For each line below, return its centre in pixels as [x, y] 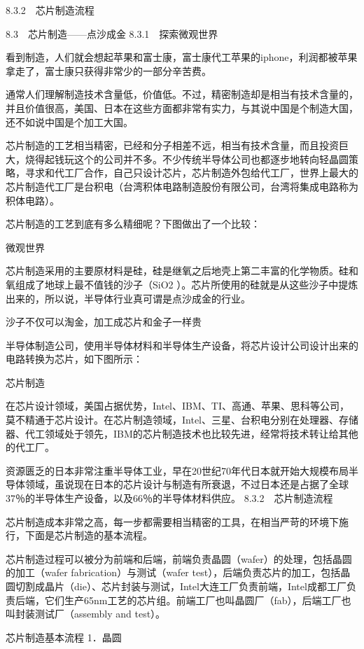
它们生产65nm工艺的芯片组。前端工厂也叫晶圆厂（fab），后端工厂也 [198, 600]
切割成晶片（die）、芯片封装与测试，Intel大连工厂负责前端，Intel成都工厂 [181, 586]
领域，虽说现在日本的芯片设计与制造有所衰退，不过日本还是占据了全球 [187, 484]
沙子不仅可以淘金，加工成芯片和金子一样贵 [104, 322]
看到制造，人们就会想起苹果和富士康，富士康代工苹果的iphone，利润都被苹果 [182, 57]
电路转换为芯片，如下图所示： [74, 359]
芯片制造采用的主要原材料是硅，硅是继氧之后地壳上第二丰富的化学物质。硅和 [182, 271]
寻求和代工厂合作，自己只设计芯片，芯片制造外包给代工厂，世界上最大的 [191, 173]
